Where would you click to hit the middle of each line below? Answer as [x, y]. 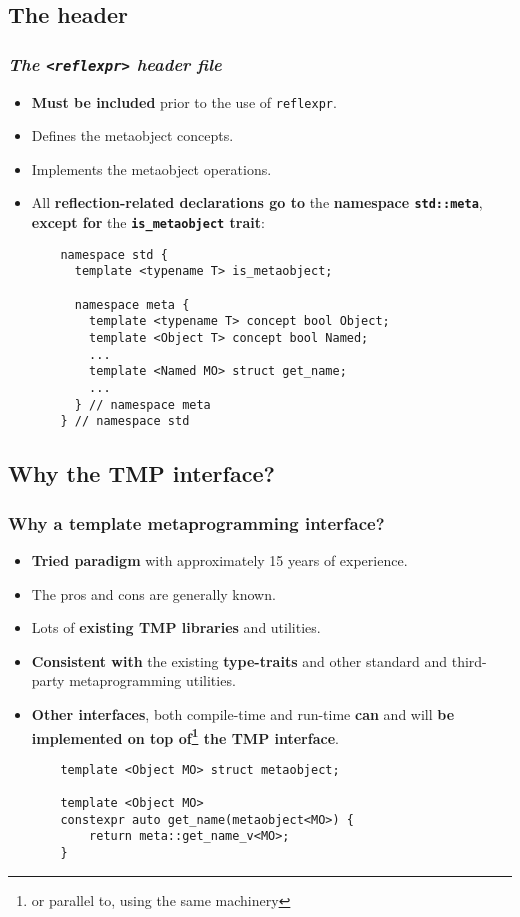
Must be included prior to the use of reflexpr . [184, 101]
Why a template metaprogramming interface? [196, 522]
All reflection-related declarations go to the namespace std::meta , [257, 202]
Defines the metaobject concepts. [132, 135]
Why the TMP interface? [141, 473]
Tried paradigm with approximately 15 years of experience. [219, 559]
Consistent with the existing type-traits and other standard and [239, 660]
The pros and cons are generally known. [153, 593]
